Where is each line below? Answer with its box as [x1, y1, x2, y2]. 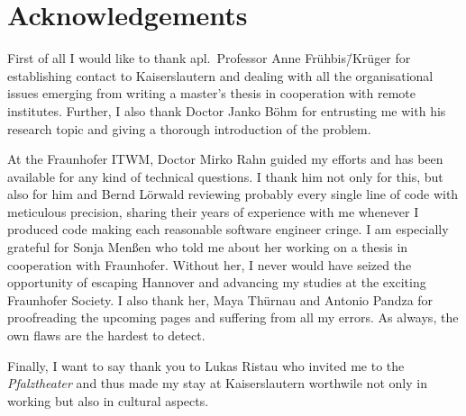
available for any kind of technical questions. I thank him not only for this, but [7, 167, 443, 185]
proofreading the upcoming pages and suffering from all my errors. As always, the [7, 308, 459, 327]
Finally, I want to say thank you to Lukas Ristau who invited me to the [7, 356, 405, 375]
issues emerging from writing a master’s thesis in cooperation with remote [7, 84, 416, 103]
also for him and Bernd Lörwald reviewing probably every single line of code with [7, 185, 459, 203]
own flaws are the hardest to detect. [7, 326, 206, 345]
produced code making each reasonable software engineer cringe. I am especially [7, 220, 449, 239]
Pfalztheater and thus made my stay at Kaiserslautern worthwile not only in [7, 374, 427, 393]
